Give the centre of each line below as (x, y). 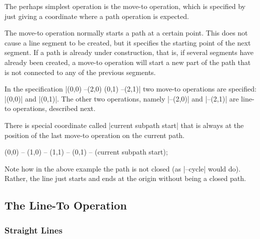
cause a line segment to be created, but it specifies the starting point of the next (128, 42)
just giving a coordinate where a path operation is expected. (97, 16)
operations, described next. (54, 108)
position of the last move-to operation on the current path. (95, 135)
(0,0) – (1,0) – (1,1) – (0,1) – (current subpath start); (86, 152)
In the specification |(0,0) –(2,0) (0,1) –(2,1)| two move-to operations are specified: (130, 89)
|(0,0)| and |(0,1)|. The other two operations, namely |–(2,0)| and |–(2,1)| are (122, 98)
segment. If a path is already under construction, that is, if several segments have (129, 52)
